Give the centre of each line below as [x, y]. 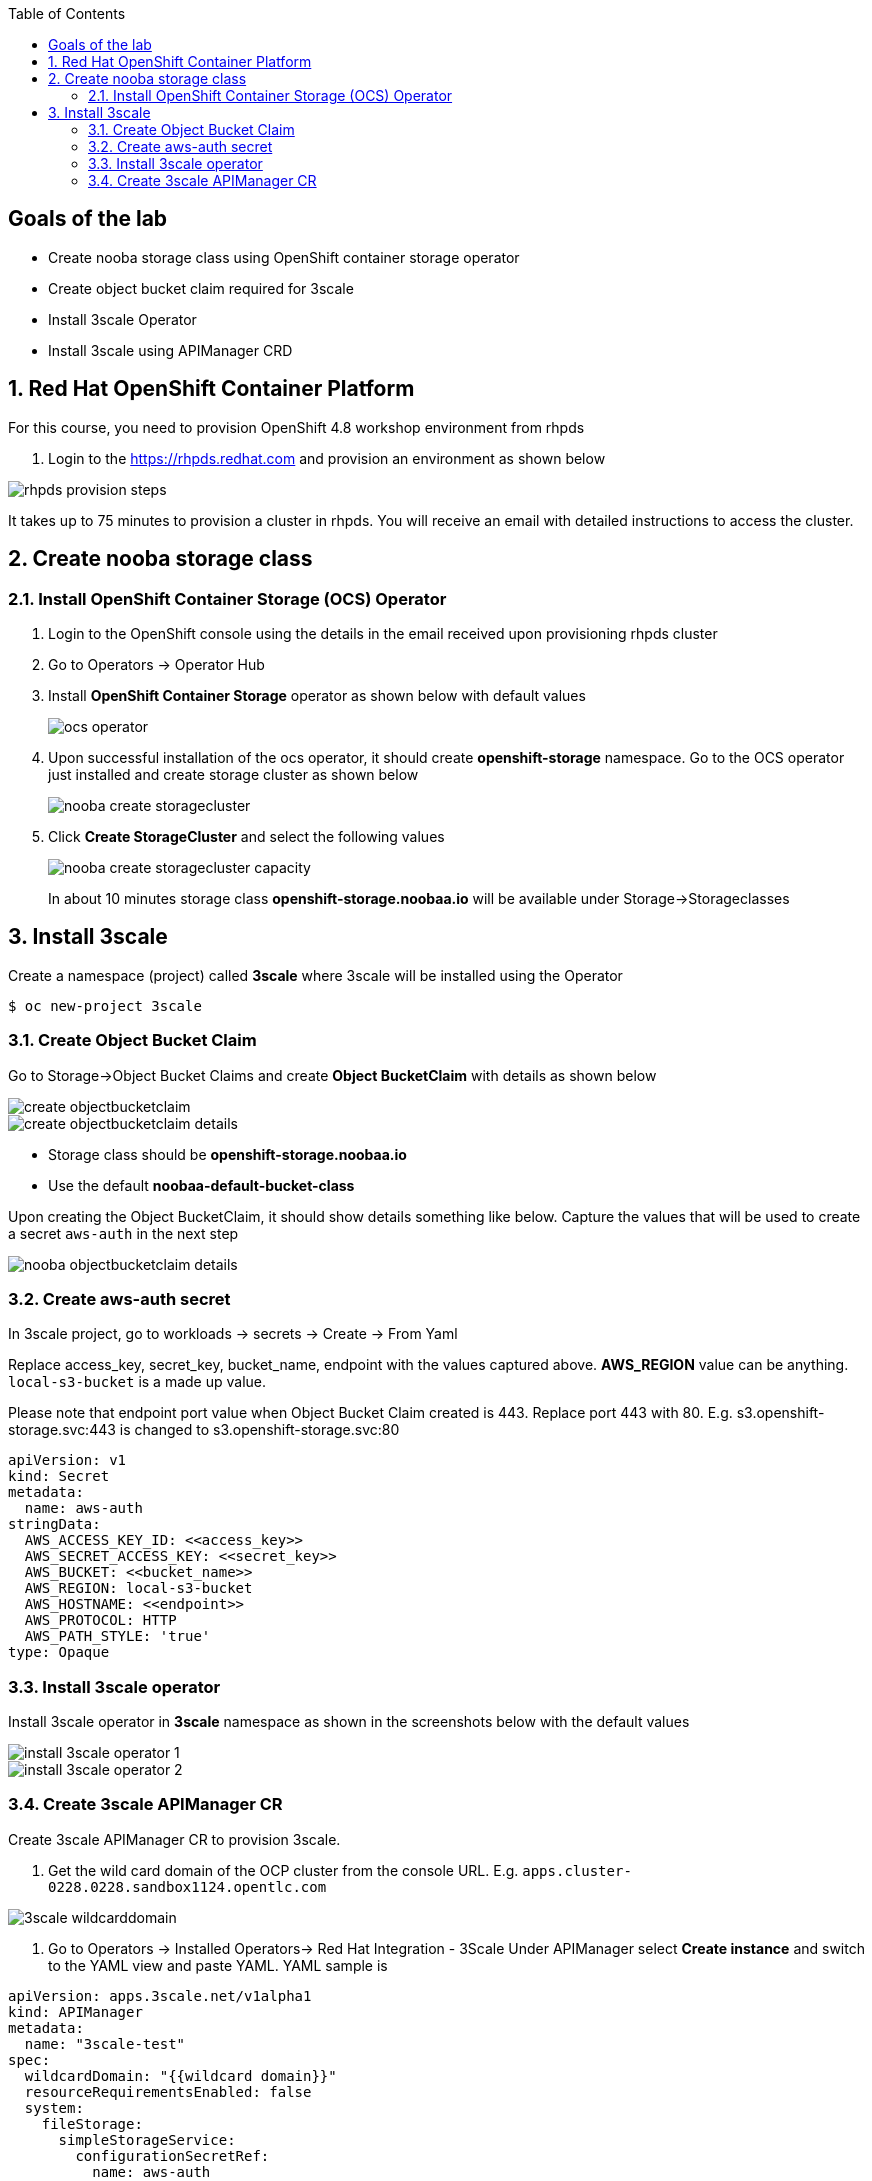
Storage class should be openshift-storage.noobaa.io [227, 1154]
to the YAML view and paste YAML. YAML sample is [218, 1965]
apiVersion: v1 [67, 1460]
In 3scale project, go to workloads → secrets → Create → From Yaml [233, 1334]
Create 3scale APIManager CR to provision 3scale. [174, 1839]
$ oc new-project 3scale [105, 1005]
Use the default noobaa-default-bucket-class [201, 1185]
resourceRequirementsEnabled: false [168, 2091]
